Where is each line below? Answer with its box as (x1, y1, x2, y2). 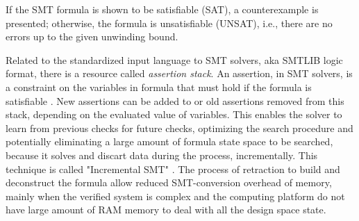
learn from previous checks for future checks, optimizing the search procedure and (6, 120, 353, 135)
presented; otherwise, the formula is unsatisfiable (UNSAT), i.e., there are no (6, 15, 333, 30)
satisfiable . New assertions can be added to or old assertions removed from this (6, 93, 344, 108)
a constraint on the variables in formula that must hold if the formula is (6, 79, 312, 94)
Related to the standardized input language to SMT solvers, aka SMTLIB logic (6, 52, 343, 67)
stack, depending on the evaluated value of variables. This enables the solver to (6, 107, 342, 122)
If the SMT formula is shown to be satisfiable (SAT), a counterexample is (6, 2, 319, 16)
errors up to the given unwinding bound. (6, 29, 178, 44)
